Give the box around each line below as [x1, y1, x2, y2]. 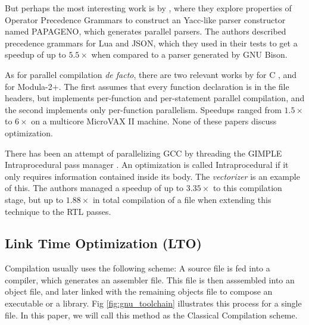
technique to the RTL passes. [5, 205, 111, 217]
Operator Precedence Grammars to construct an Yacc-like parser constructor [5, 13, 286, 26]
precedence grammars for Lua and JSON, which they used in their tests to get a [5, 36, 298, 49]
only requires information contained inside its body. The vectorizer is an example [5, 170, 300, 182]
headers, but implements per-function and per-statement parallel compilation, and [5, 92, 305, 104]
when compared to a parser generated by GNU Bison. [91, 48, 288, 61]
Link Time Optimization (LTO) [5, 234, 202, 252]
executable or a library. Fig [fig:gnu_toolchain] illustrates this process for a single [5, 297, 302, 310]
